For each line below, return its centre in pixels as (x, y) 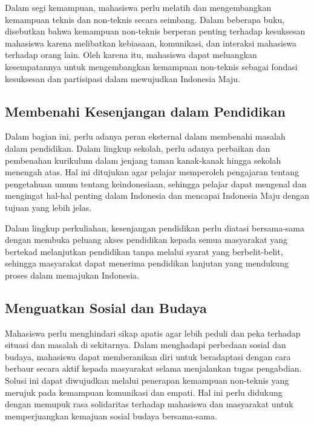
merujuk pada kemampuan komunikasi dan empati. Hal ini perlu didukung (144, 392)
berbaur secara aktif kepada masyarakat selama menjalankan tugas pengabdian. (153, 368)
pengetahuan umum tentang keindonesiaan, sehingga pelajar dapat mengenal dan (156, 183)
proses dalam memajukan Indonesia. (72, 275)
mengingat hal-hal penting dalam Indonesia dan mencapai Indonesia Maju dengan (157, 195)
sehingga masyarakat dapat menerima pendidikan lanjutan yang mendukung (147, 263)
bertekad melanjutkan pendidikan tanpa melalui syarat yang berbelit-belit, (144, 251)
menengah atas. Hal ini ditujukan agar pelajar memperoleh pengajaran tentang (152, 172)
